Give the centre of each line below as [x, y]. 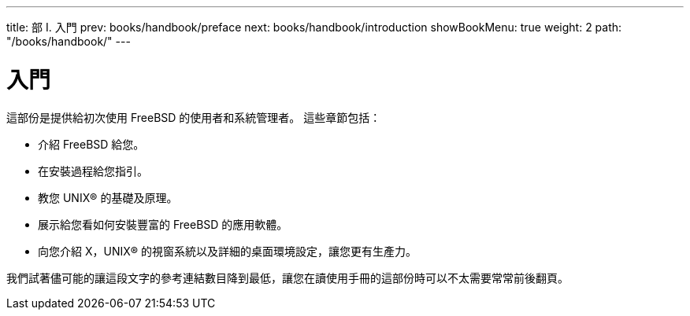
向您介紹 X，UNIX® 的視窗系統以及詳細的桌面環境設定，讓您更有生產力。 [227, 251]
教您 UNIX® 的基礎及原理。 [108, 197]
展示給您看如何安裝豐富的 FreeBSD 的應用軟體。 [163, 224]
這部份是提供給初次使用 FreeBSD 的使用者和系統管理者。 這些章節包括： [194, 117]
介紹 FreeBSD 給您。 [91, 144]
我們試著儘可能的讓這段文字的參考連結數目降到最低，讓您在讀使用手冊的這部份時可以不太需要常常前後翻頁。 [287, 277]
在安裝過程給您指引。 [93, 171]
